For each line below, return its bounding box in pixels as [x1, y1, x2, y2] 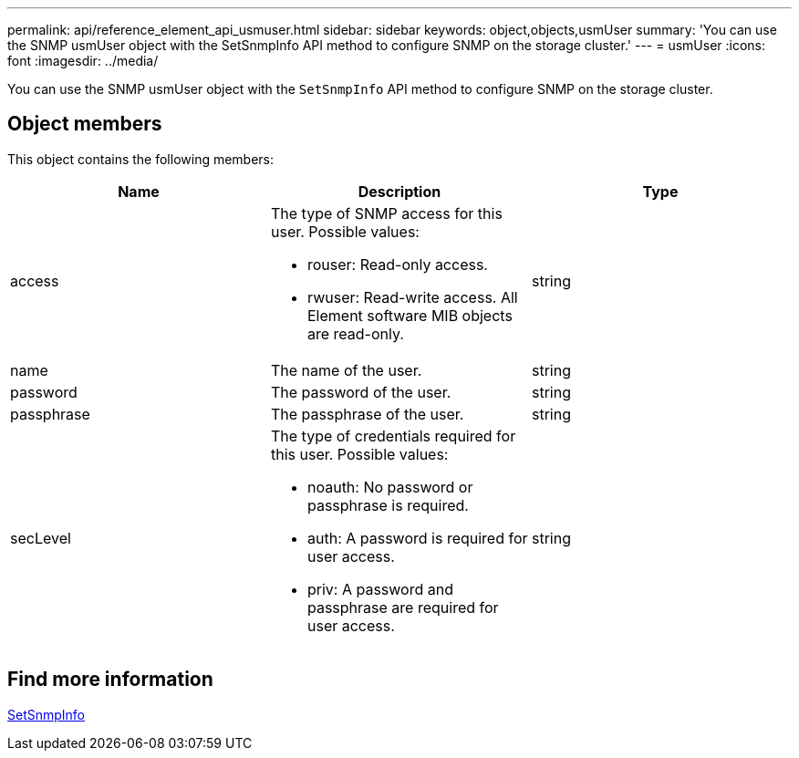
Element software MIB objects [306, 306, 513, 325]
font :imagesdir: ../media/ [7, 53, 159, 68]
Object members [7, 112, 162, 136]
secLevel [10, 528, 71, 547]
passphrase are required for [306, 597, 499, 617]
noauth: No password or [306, 477, 473, 496]
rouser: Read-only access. [306, 254, 488, 274]
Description [358, 182, 441, 201]
